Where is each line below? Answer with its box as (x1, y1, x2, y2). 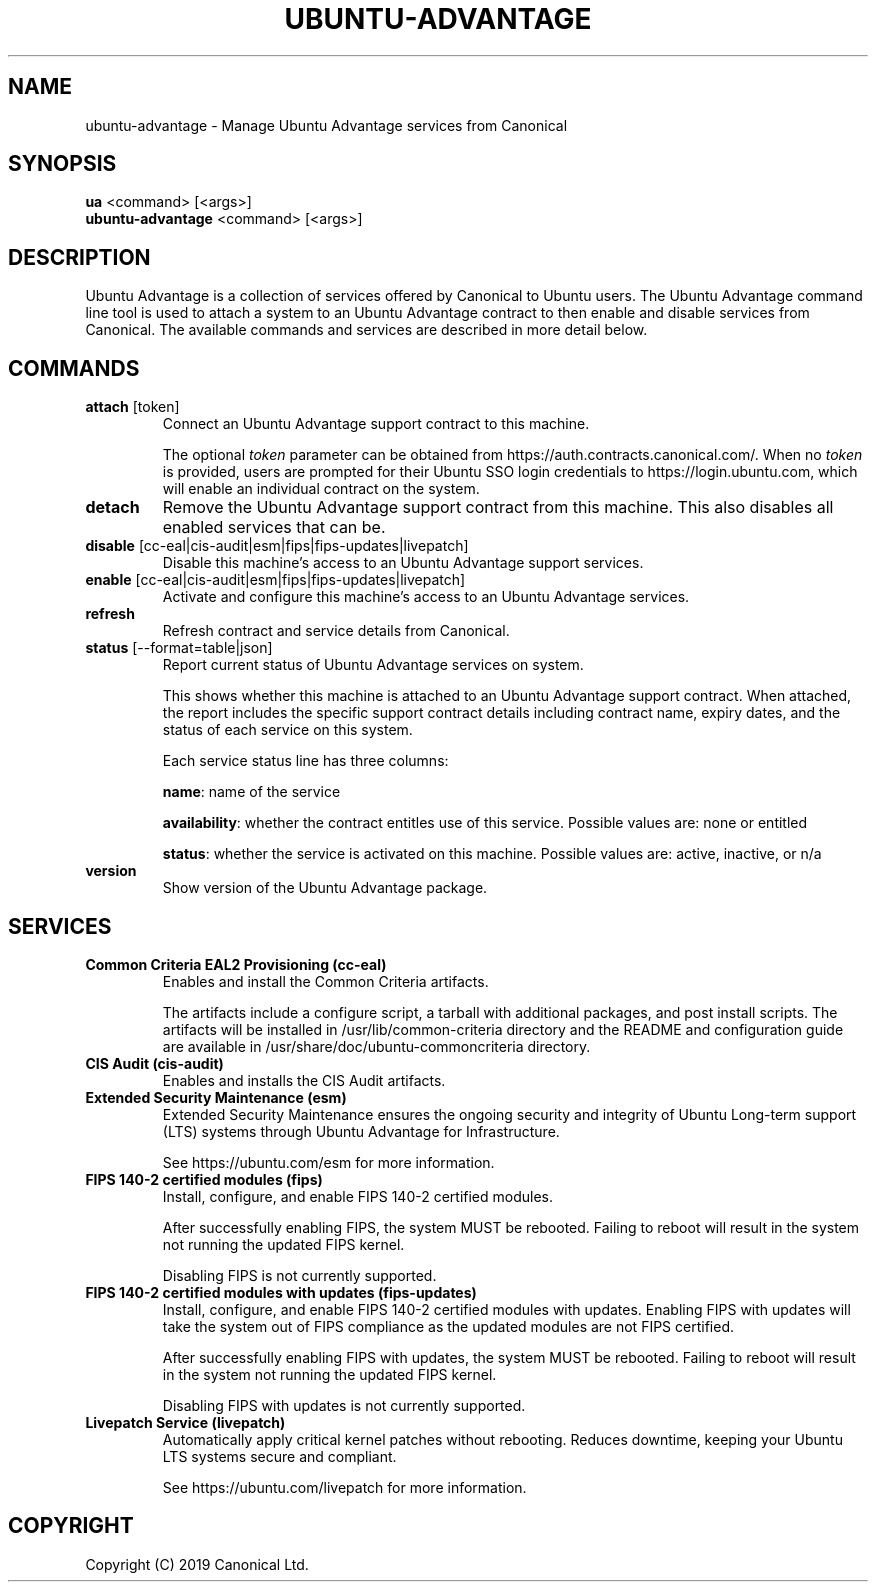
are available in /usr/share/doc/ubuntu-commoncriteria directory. (162, 1037, 591, 1055)
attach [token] (85, 398, 180, 416)
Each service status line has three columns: (162, 752, 449, 770)
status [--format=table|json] (85, 639, 273, 657)
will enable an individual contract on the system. (162, 480, 480, 498)
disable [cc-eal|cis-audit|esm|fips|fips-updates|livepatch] (85, 537, 469, 555)
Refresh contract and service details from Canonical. (162, 622, 510, 640)
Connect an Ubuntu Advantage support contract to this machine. (162, 415, 590, 433)
